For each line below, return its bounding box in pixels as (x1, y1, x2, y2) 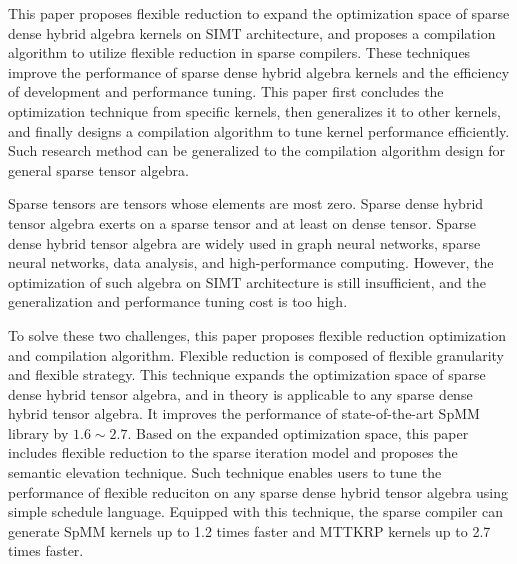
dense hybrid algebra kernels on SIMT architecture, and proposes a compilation (8, 22, 496, 43)
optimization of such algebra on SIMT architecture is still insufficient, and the (8, 271, 486, 292)
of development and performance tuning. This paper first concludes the (8, 81, 444, 102)
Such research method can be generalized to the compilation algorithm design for (8, 140, 505, 161)
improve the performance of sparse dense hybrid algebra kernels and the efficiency (8, 61, 510, 82)
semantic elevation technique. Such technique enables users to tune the (8, 462, 442, 483)
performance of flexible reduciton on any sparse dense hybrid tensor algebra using (8, 481, 509, 502)
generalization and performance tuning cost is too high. (8, 291, 348, 312)
